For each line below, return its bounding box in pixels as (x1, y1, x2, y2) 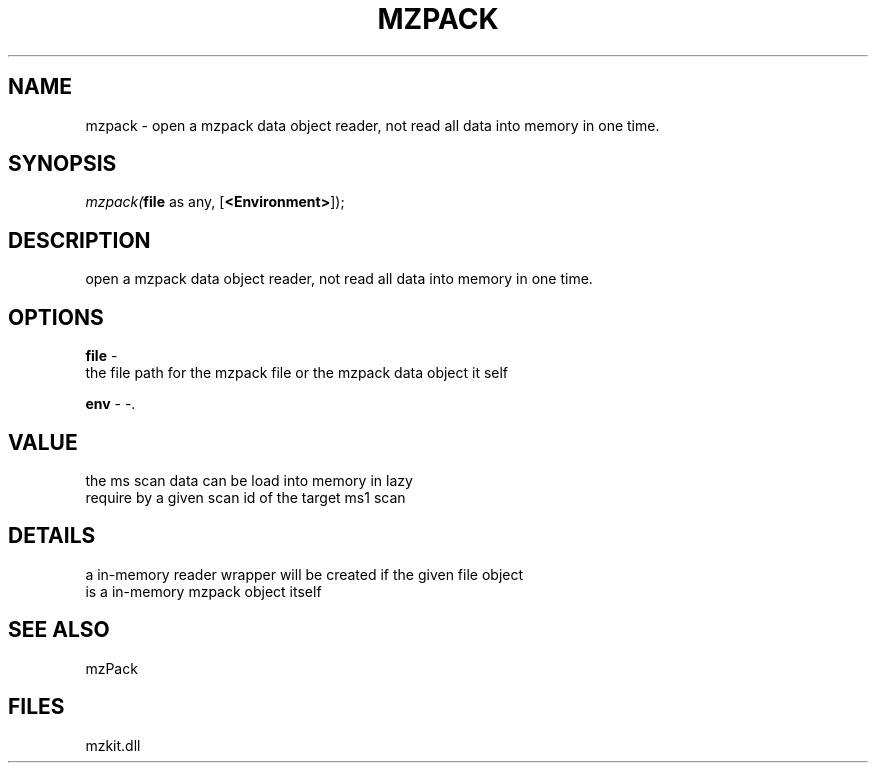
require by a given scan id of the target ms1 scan (85, 488, 406, 506)
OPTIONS (8, 304, 104, 330)
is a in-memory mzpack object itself (85, 582, 322, 600)
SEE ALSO (8, 617, 110, 643)
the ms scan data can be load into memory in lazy (85, 471, 413, 489)
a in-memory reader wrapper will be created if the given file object (85, 565, 524, 583)
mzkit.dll (85, 736, 141, 754)
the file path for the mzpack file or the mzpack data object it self (85, 364, 509, 382)
